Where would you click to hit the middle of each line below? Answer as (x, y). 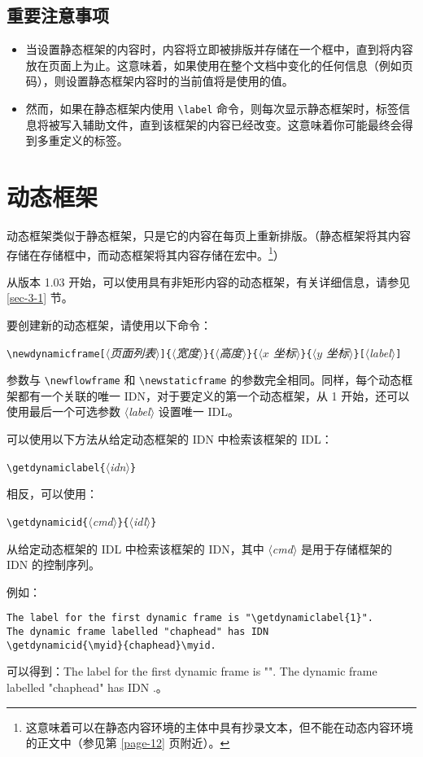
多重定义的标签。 (83, 140)
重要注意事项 (58, 15)
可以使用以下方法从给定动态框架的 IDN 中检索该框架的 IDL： (170, 439)
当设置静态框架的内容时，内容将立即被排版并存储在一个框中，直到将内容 (219, 49)
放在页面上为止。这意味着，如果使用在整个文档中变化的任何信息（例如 (214, 65)
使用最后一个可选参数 (63, 411)
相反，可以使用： (52, 494)
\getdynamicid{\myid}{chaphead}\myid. (111, 645)
